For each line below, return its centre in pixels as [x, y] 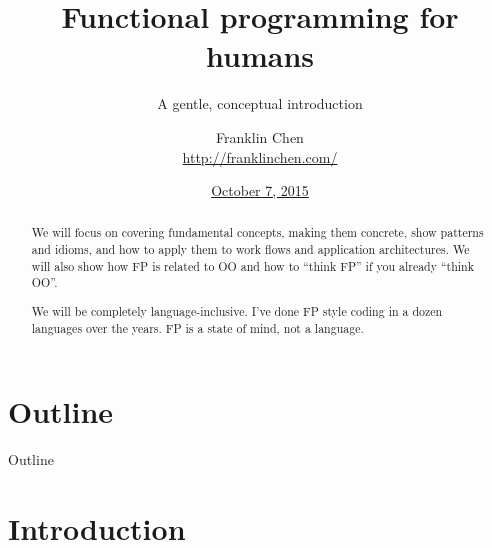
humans [260, 55]
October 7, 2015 [260, 190]
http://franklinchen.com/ [260, 156]
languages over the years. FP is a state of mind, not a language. [197, 327]
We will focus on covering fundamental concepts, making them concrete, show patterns [257, 232]
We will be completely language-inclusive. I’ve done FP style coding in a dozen [237, 311]
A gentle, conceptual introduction [260, 103]
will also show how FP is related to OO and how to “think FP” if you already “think [253, 265]
